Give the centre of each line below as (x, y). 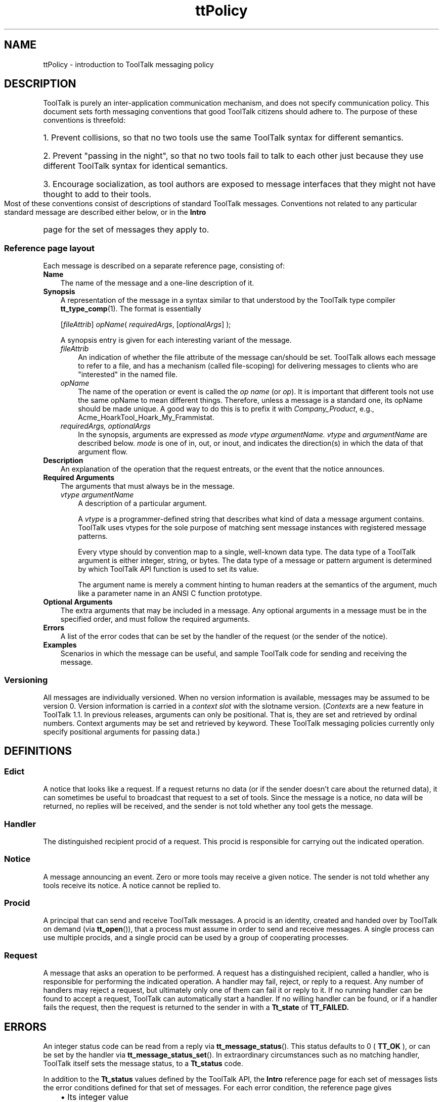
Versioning (26, 680)
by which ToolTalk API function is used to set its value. (168, 569)
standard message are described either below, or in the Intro (105, 212)
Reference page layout (49, 248)
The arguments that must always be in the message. (147, 486)
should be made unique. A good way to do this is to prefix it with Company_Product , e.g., (226, 409)
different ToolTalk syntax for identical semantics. (136, 166)
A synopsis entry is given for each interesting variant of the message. (176, 340)
